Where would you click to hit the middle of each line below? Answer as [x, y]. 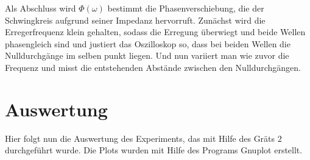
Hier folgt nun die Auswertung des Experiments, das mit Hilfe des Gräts [140, 138]
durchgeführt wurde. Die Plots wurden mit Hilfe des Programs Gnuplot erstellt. [154, 150]
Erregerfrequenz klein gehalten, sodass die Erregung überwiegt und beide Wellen [155, 32]
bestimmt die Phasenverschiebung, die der [186, 8]
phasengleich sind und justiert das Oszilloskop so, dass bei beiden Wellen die [148, 43]
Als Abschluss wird [41, 8]
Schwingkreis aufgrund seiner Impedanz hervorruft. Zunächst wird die [135, 20]
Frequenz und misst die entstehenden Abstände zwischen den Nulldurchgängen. [153, 67]
